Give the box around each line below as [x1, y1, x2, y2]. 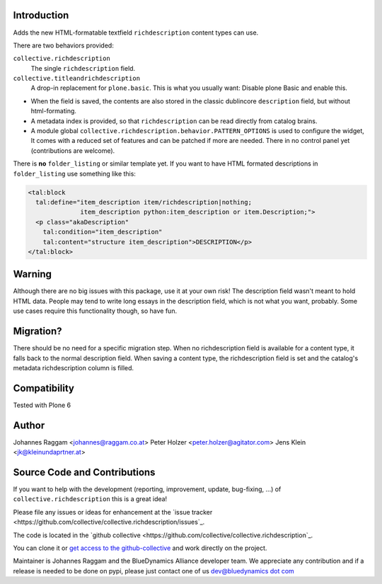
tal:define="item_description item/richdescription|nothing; [35, 198, 253, 206]
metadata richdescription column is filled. [13, 363, 134, 372]
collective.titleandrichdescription [13, 74, 141, 83]
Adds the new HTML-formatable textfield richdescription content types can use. [13, 28, 259, 37]
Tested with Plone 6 [13, 401, 71, 409]
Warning [13, 268, 52, 280]
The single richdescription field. [30, 64, 136, 72]
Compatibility [13, 382, 74, 394]
